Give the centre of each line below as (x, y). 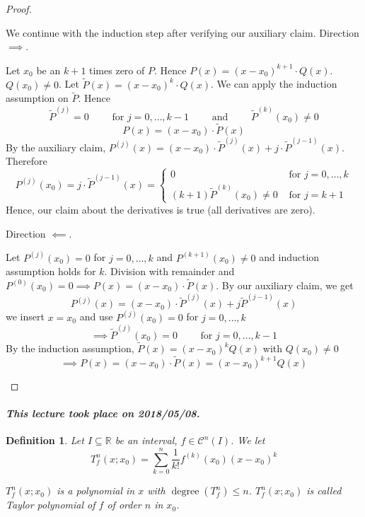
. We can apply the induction (274, 84)
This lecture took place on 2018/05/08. (103, 413)
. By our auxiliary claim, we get (285, 285)
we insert (25, 316)
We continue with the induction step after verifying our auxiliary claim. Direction (182, 32)
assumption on (37, 98)
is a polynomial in (96, 490)
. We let (248, 440)
